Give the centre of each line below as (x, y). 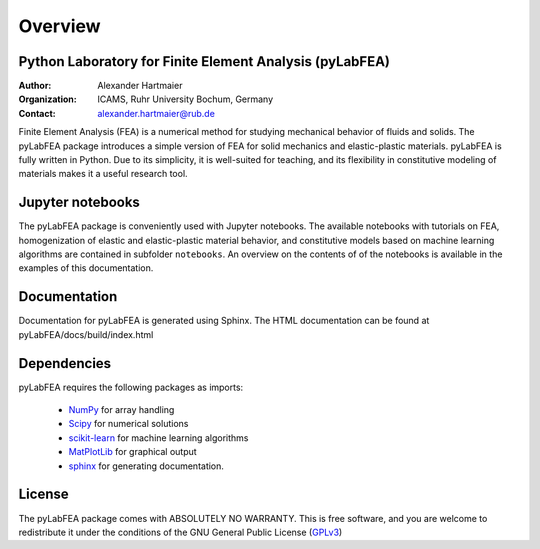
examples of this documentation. (86, 268)
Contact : (37, 113)
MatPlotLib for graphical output (132, 452)
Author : (35, 86)
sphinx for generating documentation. (146, 466)
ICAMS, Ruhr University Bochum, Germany (185, 99)
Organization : (47, 99)
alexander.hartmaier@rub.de (156, 113)
